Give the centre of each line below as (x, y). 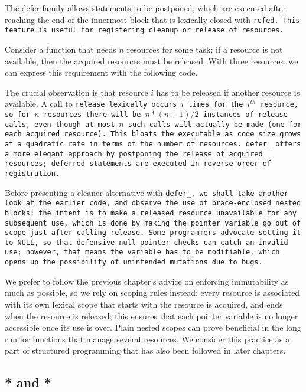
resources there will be (92, 114)
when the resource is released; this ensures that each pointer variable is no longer (152, 316)
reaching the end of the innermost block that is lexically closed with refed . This (152, 19)
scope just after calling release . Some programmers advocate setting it (153, 233)
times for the (216, 105)
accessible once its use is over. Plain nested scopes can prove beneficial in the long (153, 327)
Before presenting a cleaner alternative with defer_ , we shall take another (147, 192)
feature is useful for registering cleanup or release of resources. (144, 30)
